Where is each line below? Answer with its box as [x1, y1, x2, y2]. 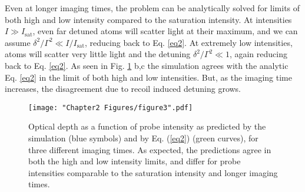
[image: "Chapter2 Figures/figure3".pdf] [28, 103, 193, 112]
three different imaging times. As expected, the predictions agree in [28, 143, 271, 155]
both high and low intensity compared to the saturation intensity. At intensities [5, 13, 292, 25]
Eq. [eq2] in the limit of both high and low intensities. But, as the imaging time [5, 71, 292, 83]
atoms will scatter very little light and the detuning [5, 48, 191, 60]
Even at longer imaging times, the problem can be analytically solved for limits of [5, 2, 300, 14]
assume [5, 36, 31, 48]
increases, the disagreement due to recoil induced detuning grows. [5, 82, 241, 95]
